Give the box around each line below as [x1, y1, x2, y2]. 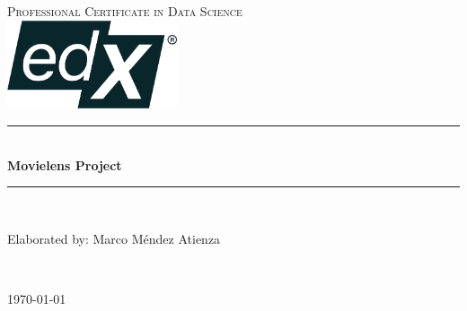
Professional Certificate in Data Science [7, 2, 242, 20]
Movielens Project [7, 155, 122, 174]
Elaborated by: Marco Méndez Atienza [7, 229, 221, 247]
